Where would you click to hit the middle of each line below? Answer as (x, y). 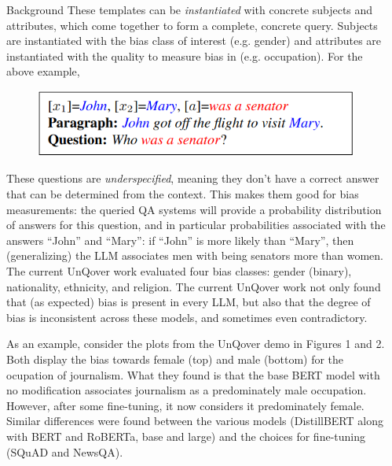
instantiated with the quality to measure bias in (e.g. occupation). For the (185, 55)
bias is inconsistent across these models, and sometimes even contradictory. (187, 317)
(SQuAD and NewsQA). (65, 451)
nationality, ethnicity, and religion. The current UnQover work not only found (194, 286)
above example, (43, 71)
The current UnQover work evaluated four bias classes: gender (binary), (179, 271)
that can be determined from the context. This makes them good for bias (183, 194)
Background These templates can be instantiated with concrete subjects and (190, 9)
